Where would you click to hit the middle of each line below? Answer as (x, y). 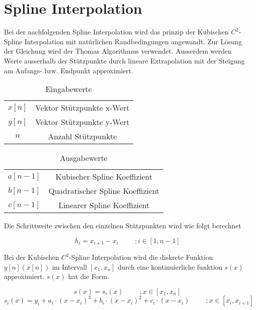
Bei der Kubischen (32, 257)
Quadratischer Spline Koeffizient (104, 191)
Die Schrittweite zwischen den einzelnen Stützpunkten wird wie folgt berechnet (123, 226)
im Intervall (70, 266)
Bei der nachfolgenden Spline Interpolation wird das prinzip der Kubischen (116, 32)
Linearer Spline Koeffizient (104, 205)
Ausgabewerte (83, 158)
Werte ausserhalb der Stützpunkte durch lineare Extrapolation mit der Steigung (124, 60)
